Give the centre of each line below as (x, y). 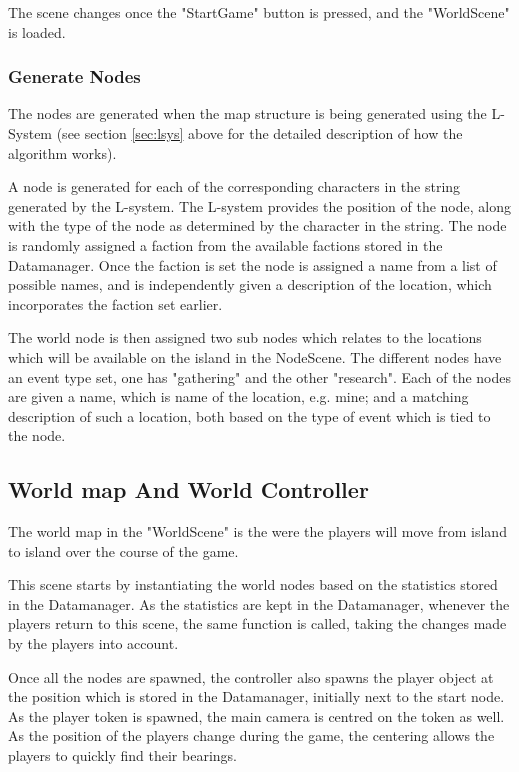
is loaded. (37, 31)
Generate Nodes (74, 76)
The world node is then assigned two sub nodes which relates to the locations (245, 337)
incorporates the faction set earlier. (115, 303)
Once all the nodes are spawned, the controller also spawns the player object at (251, 676)
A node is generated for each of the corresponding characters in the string (234, 186)
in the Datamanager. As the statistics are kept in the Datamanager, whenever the (259, 603)
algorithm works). (62, 152)
